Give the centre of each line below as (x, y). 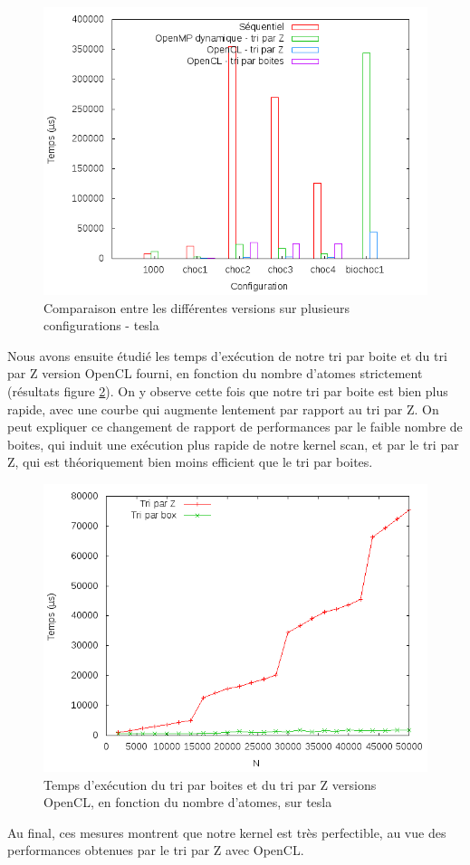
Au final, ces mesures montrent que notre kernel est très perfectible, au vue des (227, 832)
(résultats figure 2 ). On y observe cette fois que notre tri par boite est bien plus (228, 390)
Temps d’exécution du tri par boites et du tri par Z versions (210, 784)
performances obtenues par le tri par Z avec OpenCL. (156, 850)
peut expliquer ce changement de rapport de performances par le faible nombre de (235, 427)
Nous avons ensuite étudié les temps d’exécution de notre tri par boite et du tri (227, 355)
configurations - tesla (101, 325)
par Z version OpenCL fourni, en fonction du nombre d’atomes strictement (215, 373)
